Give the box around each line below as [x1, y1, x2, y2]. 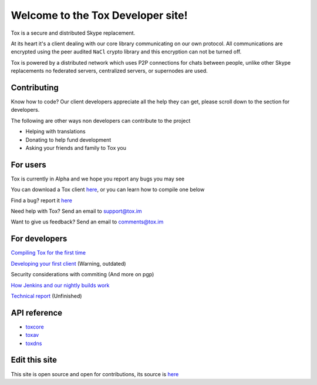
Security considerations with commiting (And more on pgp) [11, 271, 154, 278]
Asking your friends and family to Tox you [25, 144, 126, 151]
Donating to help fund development [25, 136, 112, 143]
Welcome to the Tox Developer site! [11, 9, 188, 22]
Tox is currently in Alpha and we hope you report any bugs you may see [11, 175, 185, 182]
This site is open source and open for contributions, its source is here [11, 370, 179, 377]
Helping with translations [25, 128, 86, 135]
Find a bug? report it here [11, 197, 73, 204]
